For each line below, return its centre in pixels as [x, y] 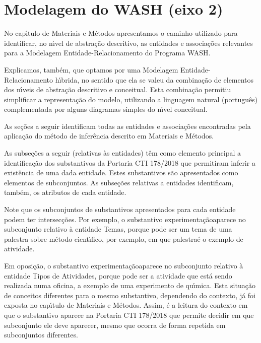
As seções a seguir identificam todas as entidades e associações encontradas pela [127, 126]
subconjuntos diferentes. [41, 335]
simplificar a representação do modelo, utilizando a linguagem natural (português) [131, 99]
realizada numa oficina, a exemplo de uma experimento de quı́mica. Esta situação [130, 285]
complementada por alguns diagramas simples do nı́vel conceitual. [106, 109]
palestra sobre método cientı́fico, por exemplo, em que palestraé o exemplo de [124, 238]
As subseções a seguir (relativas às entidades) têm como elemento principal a [123, 153]
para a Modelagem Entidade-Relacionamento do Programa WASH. [107, 53]
